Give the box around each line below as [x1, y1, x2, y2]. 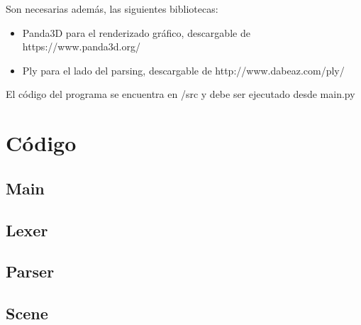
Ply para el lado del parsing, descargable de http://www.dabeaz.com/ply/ [22, 62, 345, 77]
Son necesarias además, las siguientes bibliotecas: [6, 1, 218, 16]
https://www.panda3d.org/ [22, 39, 141, 54]
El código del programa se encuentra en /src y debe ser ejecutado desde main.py [6, 87, 355, 101]
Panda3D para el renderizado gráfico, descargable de [22, 25, 250, 40]
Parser [6, 260, 55, 282]
